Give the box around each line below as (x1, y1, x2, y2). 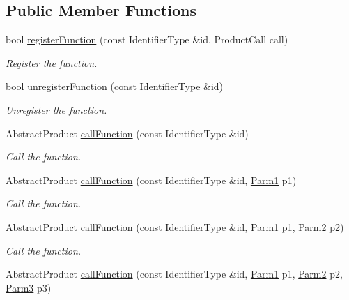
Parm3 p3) (6, 280, 52, 294)
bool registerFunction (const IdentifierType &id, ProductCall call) (6, 32, 288, 47)
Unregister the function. (6, 102, 107, 117)
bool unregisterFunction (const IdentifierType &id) (6, 79, 224, 93)
